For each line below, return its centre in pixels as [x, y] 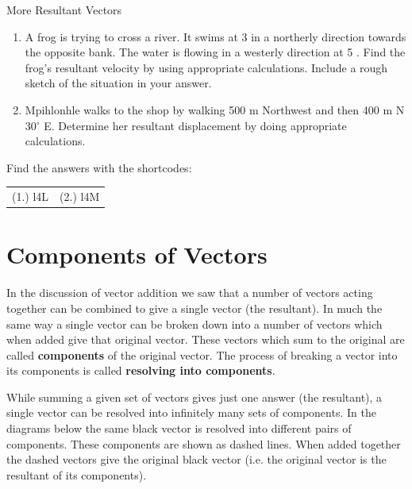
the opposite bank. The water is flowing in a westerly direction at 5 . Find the [215, 52]
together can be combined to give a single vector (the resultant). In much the [194, 308]
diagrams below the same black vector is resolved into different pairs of [179, 428]
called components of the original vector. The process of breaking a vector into [202, 354]
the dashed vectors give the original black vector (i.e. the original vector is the [196, 459]
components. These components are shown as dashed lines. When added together [204, 443]
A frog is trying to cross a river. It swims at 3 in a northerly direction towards [216, 36]
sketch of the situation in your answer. [118, 83]
